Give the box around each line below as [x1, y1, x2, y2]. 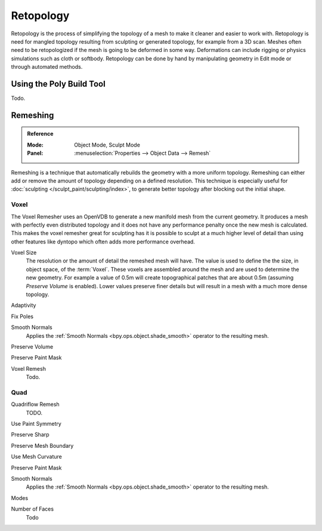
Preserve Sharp [11, 431, 50, 438]
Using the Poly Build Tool [11, 78, 106, 89]
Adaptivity [11, 302, 36, 309]
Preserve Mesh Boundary [11, 442, 74, 449]
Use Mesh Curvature [11, 453, 63, 460]
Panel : [27, 149, 44, 157]
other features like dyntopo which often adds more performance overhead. [11, 238, 195, 245]
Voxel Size [11, 249, 37, 257]
